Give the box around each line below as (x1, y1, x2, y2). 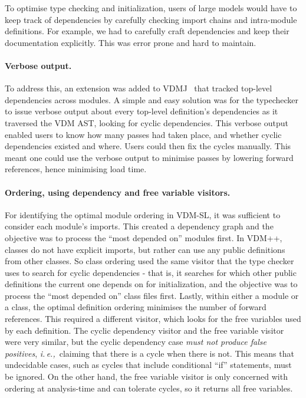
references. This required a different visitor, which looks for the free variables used (5, 313, 301, 325)
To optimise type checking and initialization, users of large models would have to (5, 2, 297, 14)
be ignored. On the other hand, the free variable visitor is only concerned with (5, 370, 288, 383)
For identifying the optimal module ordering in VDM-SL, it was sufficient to (5, 208, 281, 221)
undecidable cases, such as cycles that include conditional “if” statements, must (5, 358, 292, 371)
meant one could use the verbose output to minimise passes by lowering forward (5, 151, 294, 163)
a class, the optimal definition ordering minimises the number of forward (5, 301, 266, 313)
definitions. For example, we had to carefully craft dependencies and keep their (5, 25, 289, 37)
